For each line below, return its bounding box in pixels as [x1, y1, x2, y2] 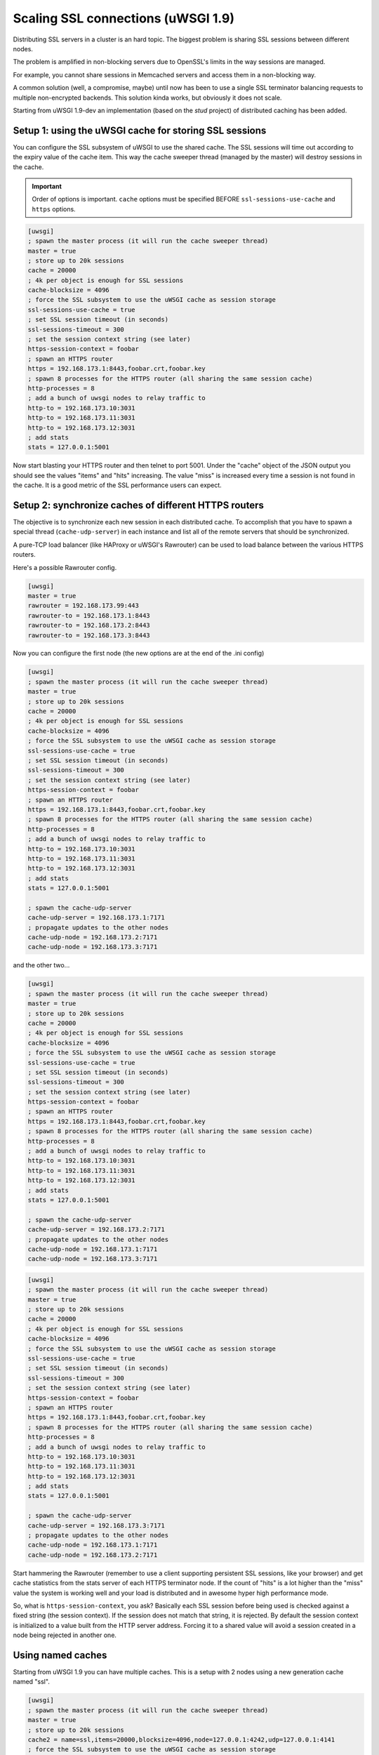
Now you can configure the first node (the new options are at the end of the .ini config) [13, 649, 265, 658]
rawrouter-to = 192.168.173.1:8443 [27, 611, 150, 619]
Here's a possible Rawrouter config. [13, 563, 117, 571]
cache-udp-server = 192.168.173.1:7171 [27, 913, 165, 922]
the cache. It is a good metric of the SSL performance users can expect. [13, 481, 222, 489]
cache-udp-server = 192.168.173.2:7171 [27, 1226, 165, 1233]
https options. [32, 204, 77, 213]
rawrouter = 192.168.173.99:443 [27, 602, 140, 610]
